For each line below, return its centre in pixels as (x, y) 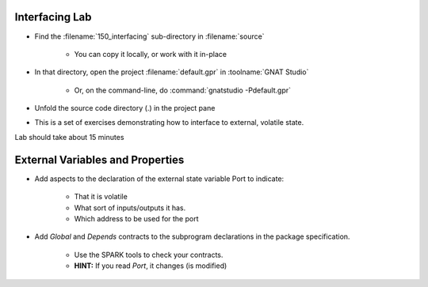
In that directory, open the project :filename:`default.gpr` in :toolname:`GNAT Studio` (172, 72)
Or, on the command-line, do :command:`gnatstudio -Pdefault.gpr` (183, 90)
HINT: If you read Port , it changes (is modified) (151, 266)
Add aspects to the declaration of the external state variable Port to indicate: (159, 179)
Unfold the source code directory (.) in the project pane (125, 108)
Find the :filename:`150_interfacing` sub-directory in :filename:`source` (149, 36)
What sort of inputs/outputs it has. (130, 208)
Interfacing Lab (53, 17)
